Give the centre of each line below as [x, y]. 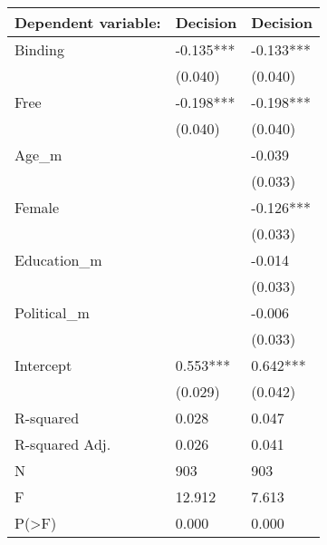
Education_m [58, 260]
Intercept [43, 365]
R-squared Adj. [63, 444]
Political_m [52, 312]
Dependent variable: [88, 22]
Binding [39, 49]
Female [37, 207]
